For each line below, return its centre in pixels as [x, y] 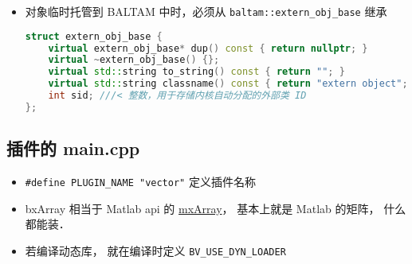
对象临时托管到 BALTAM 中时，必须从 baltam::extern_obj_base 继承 [206, 11]
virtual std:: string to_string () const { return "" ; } [196, 72]
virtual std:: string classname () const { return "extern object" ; [228, 84]
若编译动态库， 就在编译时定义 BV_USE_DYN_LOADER [155, 250]
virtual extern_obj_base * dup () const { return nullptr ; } [208, 48]
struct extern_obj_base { [94, 36]
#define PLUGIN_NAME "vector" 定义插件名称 [140, 181]
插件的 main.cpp [73, 148]
